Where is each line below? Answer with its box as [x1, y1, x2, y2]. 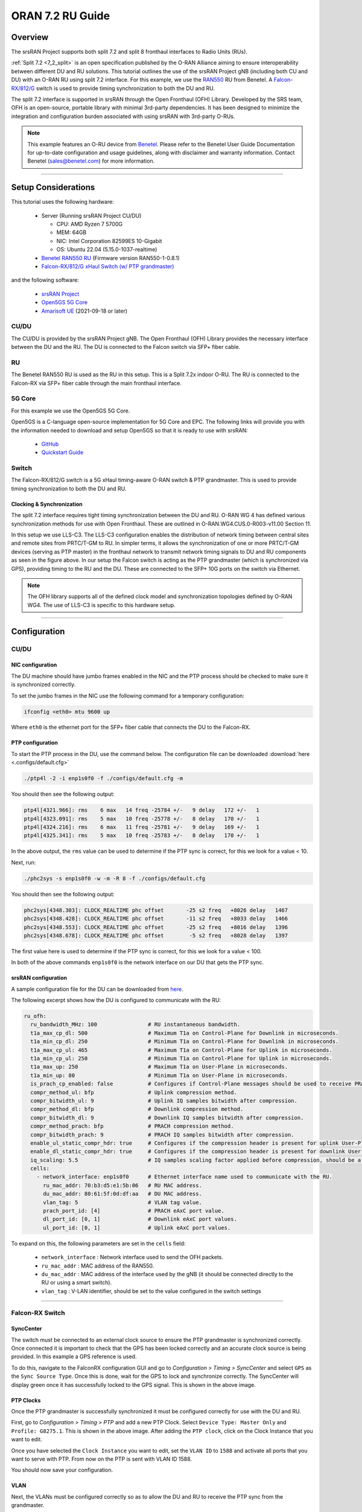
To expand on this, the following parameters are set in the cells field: [11, 1240, 186, 1247]
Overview [11, 32, 49, 42]
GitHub [41, 440, 59, 448]
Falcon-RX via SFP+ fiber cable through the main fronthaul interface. [11, 379, 182, 386]
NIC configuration [11, 661, 57, 668]
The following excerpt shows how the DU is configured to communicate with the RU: [11, 997, 221, 1004]
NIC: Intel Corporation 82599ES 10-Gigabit [56, 237, 162, 244]
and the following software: [11, 276, 80, 284]
